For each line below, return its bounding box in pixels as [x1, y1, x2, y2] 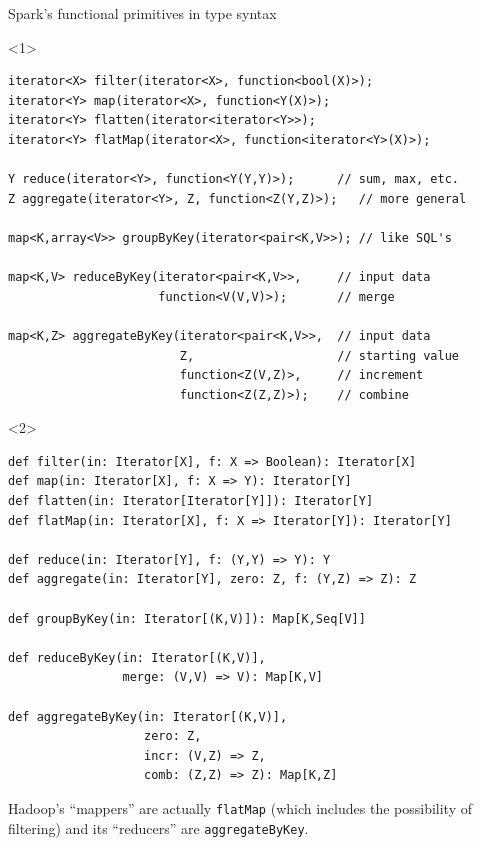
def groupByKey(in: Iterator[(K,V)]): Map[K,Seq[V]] [8, 611, 366, 626]
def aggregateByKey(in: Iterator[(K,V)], [8, 709, 288, 724]
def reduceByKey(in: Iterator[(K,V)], [8, 650, 266, 665]
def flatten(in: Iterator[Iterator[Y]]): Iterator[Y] [8, 494, 374, 509]
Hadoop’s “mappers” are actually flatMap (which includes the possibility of [8, 797, 472, 818]
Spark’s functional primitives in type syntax [8, 3, 277, 23]
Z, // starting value [179, 348, 460, 363]
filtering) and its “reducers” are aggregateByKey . [8, 817, 309, 838]
